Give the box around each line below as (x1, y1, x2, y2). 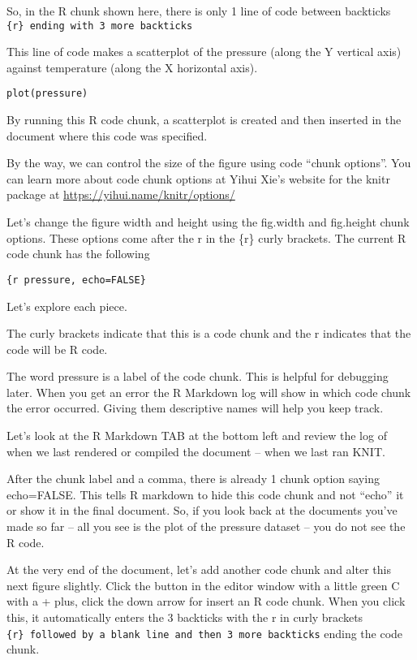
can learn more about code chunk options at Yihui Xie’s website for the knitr (6, 170, 390, 187)
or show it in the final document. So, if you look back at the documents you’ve (6, 502, 398, 519)
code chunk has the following (6, 245, 150, 262)
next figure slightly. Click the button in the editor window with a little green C (6, 576, 400, 593)
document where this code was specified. (6, 127, 208, 144)
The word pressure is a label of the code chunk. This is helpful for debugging (6, 368, 389, 385)
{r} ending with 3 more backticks (6, 19, 193, 32)
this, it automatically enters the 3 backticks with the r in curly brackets (6, 609, 363, 625)
